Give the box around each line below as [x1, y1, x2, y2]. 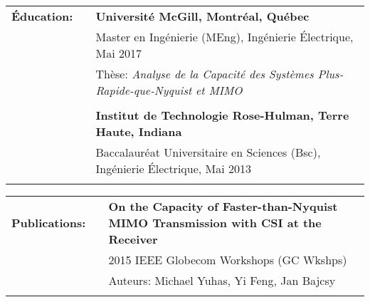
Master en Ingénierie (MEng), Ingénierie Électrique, [95, 28, 354, 45]
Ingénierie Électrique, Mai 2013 [95, 160, 251, 177]
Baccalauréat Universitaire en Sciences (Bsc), [95, 144, 321, 160]
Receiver [108, 231, 158, 247]
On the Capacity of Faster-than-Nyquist [108, 198, 338, 214]
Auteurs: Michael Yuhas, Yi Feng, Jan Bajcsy [108, 272, 336, 288]
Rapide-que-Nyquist [95, 82, 192, 98]
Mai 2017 [95, 45, 142, 61]
